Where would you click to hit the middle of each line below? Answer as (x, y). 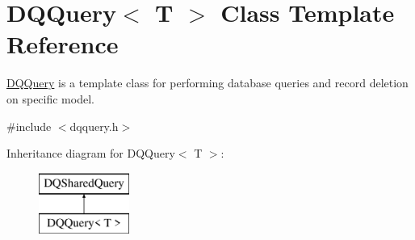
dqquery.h (94, 126)
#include (29, 126)
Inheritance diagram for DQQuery (91, 153)
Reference (63, 44)
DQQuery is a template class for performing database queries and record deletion (207, 83)
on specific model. (50, 98)
